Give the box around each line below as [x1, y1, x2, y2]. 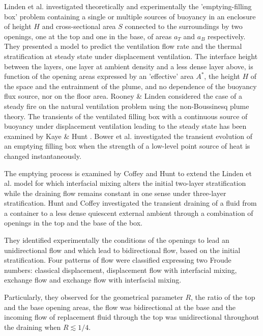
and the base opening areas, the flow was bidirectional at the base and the [4, 301, 236, 312]
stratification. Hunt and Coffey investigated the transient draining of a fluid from [4, 198, 257, 208]
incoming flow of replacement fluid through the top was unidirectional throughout [4, 312, 259, 322]
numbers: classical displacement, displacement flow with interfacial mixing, [4, 264, 237, 275]
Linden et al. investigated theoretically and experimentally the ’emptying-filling [4, 1, 252, 11]
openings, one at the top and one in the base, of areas [4, 31, 172, 41]
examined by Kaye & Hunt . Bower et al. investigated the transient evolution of [4, 130, 253, 141]
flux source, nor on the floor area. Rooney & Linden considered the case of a [4, 91, 242, 101]
